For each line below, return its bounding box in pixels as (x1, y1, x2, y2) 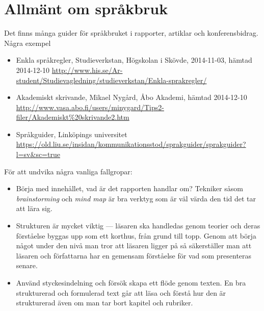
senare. (16, 260, 38, 271)
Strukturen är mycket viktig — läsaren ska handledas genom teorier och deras (16, 220, 260, 231)
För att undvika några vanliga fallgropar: (4, 166, 133, 176)
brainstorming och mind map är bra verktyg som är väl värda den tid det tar (16, 193, 256, 203)
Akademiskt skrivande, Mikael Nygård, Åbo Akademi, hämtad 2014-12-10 (16, 92, 247, 102)
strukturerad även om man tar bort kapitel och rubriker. (16, 297, 193, 308)
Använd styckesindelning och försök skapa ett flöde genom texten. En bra (16, 277, 246, 288)
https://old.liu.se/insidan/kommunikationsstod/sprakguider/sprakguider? (16, 139, 246, 149)
